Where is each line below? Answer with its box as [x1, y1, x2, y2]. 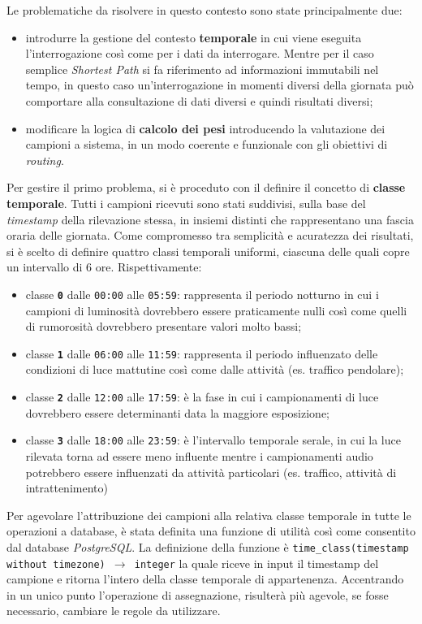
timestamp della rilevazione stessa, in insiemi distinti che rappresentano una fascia [6, 210, 414, 227]
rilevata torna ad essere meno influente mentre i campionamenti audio [25, 447, 373, 464]
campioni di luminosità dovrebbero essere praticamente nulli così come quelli [25, 301, 407, 318]
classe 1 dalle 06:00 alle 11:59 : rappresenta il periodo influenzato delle [25, 344, 378, 362]
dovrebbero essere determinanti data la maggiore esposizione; [25, 404, 330, 421]
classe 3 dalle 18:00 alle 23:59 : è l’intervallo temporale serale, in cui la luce [25, 431, 401, 448]
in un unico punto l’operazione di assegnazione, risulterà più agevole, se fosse [6, 586, 389, 603]
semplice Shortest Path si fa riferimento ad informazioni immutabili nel [25, 60, 379, 77]
